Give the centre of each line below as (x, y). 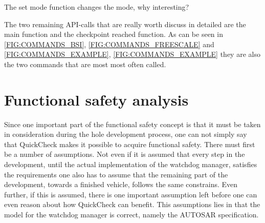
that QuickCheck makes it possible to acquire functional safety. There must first (130, 144)
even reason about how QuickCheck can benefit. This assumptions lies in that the (132, 204)
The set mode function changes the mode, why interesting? (97, 7)
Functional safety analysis (96, 99)
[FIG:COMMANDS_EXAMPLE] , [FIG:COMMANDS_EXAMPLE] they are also (132, 54)
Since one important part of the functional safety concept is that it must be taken (132, 124)
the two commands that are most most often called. (85, 64)
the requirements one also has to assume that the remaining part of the (116, 174)
